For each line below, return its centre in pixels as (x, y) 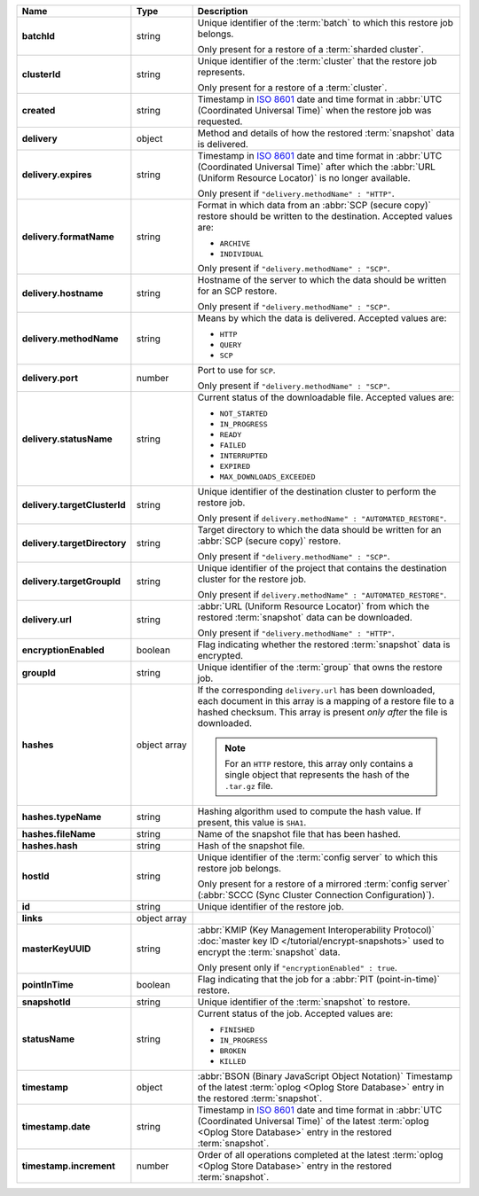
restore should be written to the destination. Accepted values (325, 216)
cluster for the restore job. (252, 579)
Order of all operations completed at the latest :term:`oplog (320, 1155)
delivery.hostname (63, 293)
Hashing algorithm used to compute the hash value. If (309, 811)
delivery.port (50, 378)
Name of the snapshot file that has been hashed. (299, 834)
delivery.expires (57, 175)
